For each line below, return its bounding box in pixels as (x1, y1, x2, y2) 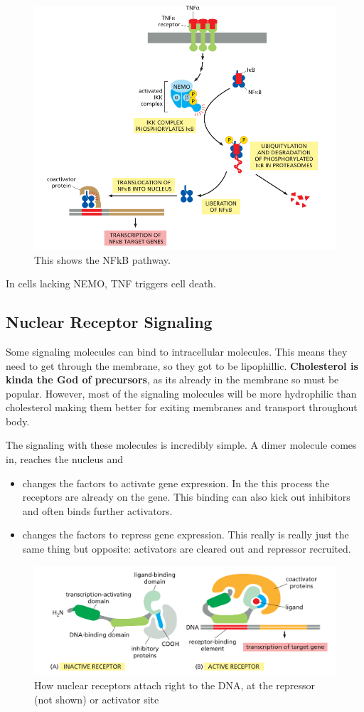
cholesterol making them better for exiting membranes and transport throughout (6, 400, 358, 415)
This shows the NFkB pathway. (34, 252, 171, 267)
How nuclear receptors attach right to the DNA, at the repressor (34, 677, 315, 692)
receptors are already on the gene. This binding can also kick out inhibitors (22, 489, 350, 504)
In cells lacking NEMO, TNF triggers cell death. (6, 276, 216, 291)
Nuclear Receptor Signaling (6, 311, 213, 333)
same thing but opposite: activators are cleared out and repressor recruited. (22, 541, 351, 556)
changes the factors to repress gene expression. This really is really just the (22, 527, 349, 542)
